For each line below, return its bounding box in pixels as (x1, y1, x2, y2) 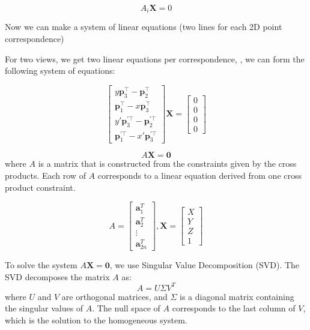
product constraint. (5, 181, 76, 193)
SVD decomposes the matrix (5, 270, 110, 283)
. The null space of (92, 302, 160, 314)
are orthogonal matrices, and (61, 290, 168, 302)
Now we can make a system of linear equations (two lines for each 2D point (5, 20, 282, 33)
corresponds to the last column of (172, 302, 296, 314)
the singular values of (5, 302, 84, 314)
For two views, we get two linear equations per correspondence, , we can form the (5, 52, 305, 65)
